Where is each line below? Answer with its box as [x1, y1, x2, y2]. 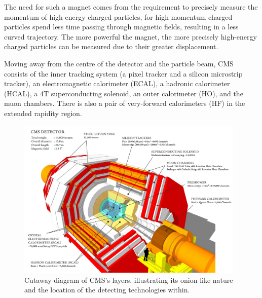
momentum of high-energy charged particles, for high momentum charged [4, 11, 233, 22]
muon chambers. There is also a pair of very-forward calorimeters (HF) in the [4, 98, 245, 108]
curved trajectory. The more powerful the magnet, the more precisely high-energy [4, 31, 257, 42]
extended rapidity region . [4, 107, 82, 118]
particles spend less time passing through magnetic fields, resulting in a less [4, 21, 239, 32]
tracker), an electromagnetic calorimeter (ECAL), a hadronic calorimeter [4, 78, 230, 89]
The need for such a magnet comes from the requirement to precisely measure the [4, 2, 258, 12]
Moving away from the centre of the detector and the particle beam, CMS [4, 58, 234, 68]
